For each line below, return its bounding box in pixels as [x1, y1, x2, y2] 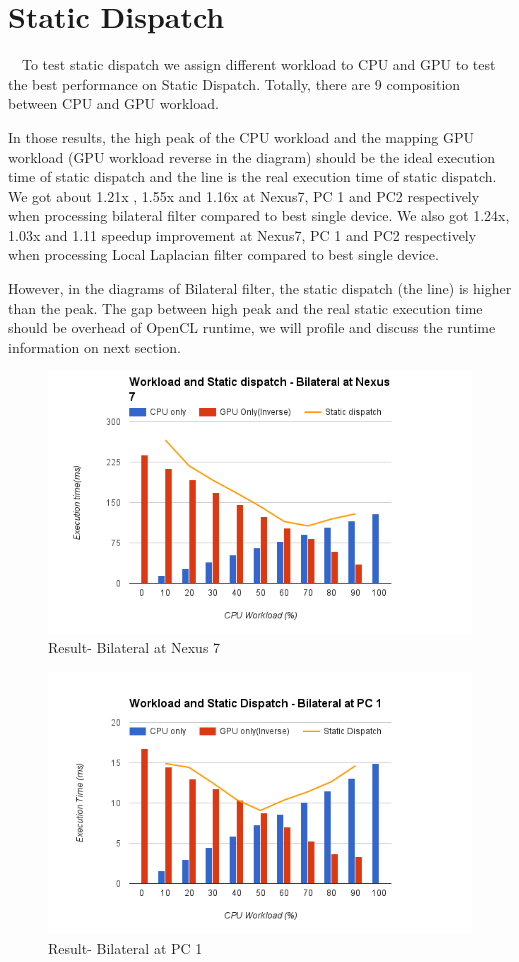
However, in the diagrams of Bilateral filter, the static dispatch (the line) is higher [8, 278, 512, 299]
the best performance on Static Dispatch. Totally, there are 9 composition [8, 73, 461, 94]
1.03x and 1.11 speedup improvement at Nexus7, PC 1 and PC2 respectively [8, 224, 477, 245]
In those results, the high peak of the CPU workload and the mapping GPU [8, 126, 474, 147]
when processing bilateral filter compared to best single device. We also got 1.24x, [8, 205, 510, 226]
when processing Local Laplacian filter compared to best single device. [8, 244, 439, 265]
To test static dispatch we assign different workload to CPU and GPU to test [21, 54, 496, 75]
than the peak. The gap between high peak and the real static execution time [8, 297, 483, 318]
